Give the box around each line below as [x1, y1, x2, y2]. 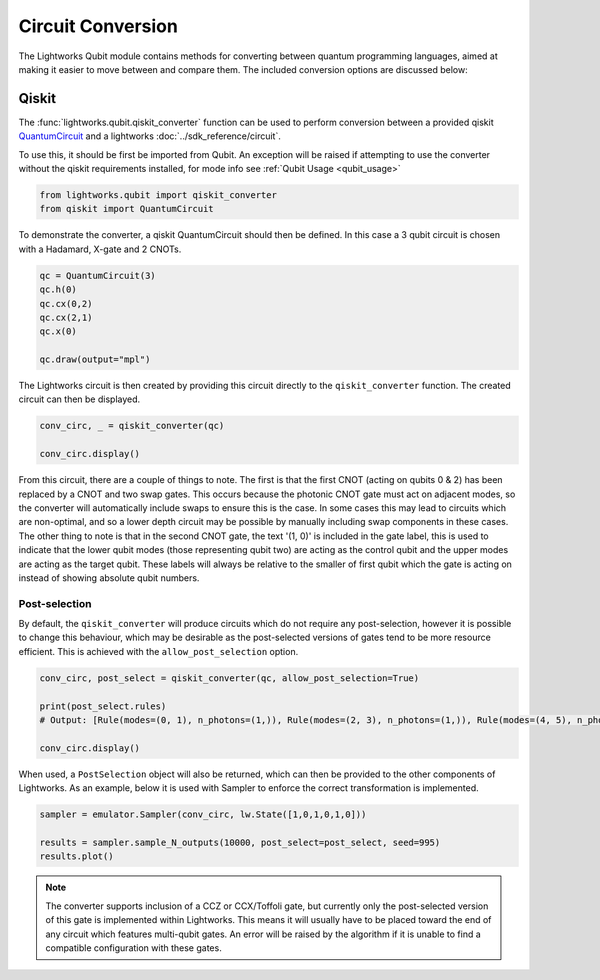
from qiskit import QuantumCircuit [39, 203, 214, 215]
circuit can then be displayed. [18, 393, 141, 405]
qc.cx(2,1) [39, 311, 93, 323]
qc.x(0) [39, 326, 77, 337]
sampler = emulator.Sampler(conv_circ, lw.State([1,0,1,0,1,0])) [39, 809, 367, 820]
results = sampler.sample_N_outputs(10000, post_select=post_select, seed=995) [39, 836, 441, 848]
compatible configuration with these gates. [45, 941, 222, 954]
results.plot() [39, 851, 114, 862]
